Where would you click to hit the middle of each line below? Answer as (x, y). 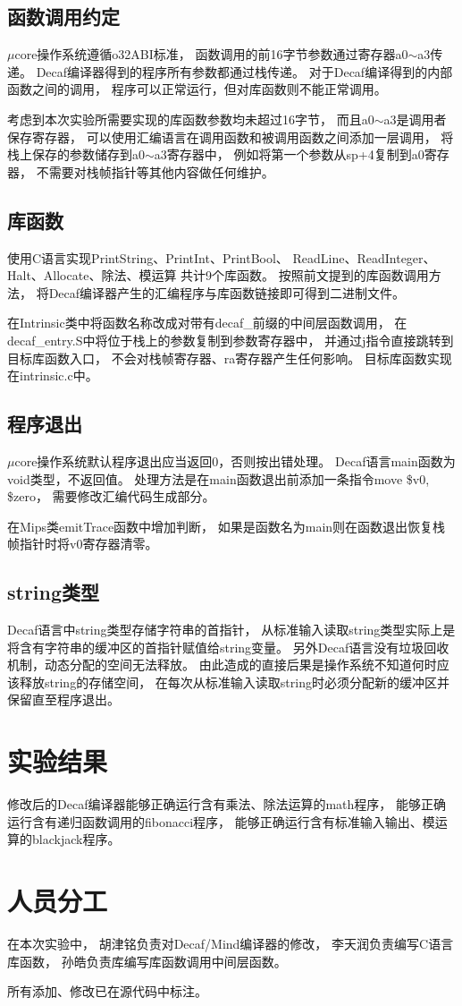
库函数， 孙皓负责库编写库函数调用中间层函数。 (147, 961)
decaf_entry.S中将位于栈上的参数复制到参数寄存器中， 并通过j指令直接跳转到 (231, 340)
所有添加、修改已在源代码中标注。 (107, 991)
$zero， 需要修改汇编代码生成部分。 (111, 496)
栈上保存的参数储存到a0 (76, 154)
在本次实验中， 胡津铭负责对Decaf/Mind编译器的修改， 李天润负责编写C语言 (231, 944)
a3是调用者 (415, 119)
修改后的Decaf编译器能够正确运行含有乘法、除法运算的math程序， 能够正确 (227, 804)
